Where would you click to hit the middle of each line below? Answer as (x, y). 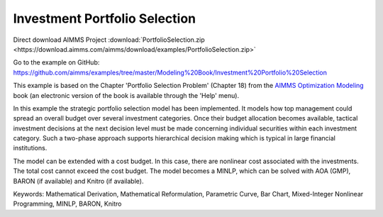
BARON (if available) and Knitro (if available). (78, 181)
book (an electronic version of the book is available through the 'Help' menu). (126, 95)
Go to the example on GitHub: (56, 62)
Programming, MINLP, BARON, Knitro (67, 204)
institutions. (30, 148)
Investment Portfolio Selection (105, 18)
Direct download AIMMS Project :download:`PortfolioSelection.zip (109, 40)
